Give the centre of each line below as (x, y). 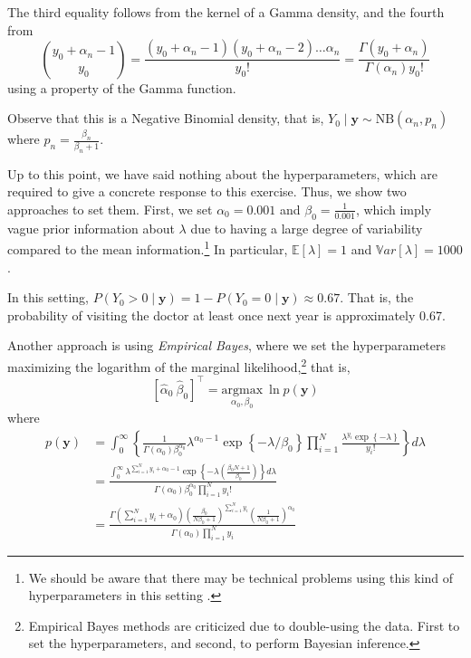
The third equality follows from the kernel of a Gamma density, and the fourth (226, 12)
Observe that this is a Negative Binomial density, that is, (166, 118)
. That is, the (377, 297)
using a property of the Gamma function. (122, 87)
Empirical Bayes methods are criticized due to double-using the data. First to (244, 625)
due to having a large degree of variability (307, 228)
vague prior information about (91, 228)
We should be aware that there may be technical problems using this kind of (241, 577)
